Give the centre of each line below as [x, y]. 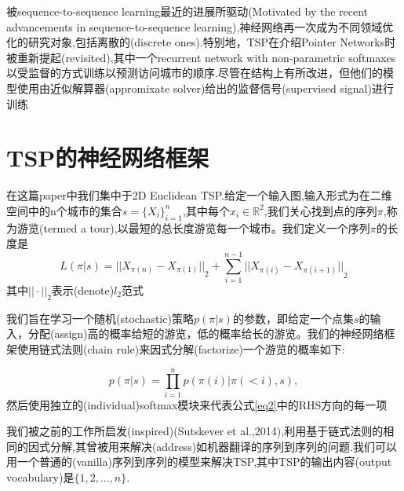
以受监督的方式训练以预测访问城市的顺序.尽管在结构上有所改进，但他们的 [195, 73]
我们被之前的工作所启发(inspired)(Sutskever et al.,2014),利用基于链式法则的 [195, 431]
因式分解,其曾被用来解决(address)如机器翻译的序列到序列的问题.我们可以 [212, 446]
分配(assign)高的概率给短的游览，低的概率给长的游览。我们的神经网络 [206, 333]
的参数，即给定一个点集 [293, 318]
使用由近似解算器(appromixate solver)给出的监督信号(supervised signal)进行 [205, 88]
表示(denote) [83, 289]
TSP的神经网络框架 [108, 158]
